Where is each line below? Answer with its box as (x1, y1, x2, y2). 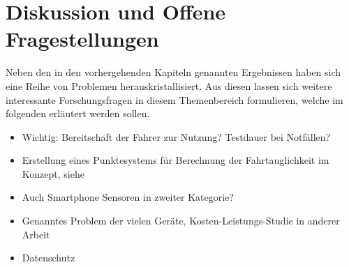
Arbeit (22, 227, 50, 241)
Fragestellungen (6, 24, 159, 53)
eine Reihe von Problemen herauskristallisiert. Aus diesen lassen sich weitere (6, 78, 332, 93)
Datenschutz (22, 250, 75, 265)
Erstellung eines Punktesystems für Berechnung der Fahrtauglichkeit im (22, 153, 329, 167)
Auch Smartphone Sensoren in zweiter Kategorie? (22, 190, 234, 204)
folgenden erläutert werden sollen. (6, 106, 150, 121)
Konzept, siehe (22, 166, 84, 181)
